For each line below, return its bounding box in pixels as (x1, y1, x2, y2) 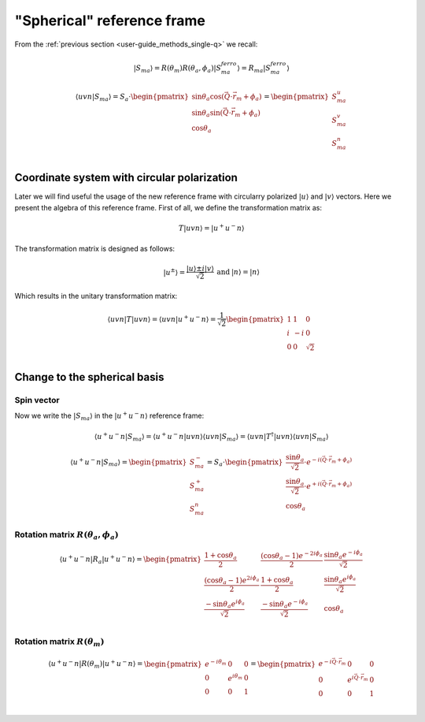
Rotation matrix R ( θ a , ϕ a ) (14, 529, 120, 541)
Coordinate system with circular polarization (14, 171, 238, 184)
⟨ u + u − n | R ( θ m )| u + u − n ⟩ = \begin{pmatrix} (48, 658, 202, 670)
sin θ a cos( (191, 91, 224, 102)
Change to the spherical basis (14, 370, 164, 384)
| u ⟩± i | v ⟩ (186, 264, 214, 273)
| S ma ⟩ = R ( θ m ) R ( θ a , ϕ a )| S (133, 63, 222, 74)
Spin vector (14, 394, 60, 405)
